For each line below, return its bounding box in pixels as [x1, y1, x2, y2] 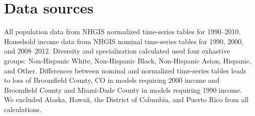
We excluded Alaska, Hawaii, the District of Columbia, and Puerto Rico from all [4, 94, 249, 105]
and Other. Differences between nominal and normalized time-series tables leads [4, 65, 247, 75]
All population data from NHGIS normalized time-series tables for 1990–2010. [4, 26, 241, 37]
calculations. [4, 104, 42, 114]
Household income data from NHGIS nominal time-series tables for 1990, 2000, [4, 36, 244, 46]
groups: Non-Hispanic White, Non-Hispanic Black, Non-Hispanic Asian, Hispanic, [4, 55, 252, 65]
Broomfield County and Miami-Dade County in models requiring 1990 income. [4, 84, 242, 95]
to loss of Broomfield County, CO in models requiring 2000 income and [4, 75, 219, 85]
